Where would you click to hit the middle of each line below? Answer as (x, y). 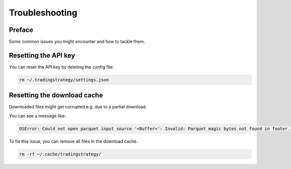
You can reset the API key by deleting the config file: (61, 67)
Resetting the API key (42, 55)
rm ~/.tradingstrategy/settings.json (64, 80)
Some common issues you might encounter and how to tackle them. (77, 42)
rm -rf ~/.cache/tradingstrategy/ (60, 154)
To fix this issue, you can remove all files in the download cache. (73, 141)
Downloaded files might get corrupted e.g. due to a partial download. (78, 107)
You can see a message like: (37, 116)
